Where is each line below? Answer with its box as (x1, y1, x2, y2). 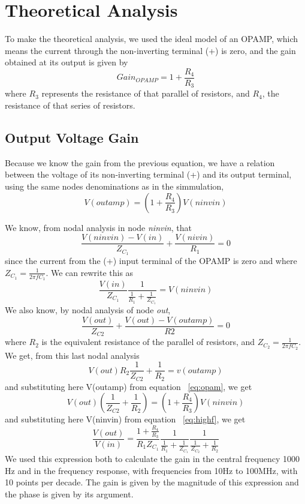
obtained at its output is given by (5, 56, 128, 68)
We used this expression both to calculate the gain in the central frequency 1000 (5, 452, 300, 465)
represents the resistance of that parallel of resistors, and (41, 87, 250, 100)
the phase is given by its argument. (5, 488, 134, 500)
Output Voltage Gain (5, 128, 139, 146)
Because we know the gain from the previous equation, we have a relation (5, 156, 275, 169)
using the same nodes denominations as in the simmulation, (5, 180, 224, 192)
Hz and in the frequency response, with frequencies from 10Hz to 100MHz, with (5, 464, 298, 476)
